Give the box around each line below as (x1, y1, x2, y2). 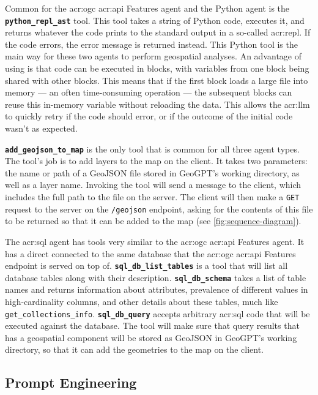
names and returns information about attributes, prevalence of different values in (5, 283, 308, 296)
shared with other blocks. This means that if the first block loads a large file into (5, 73, 308, 86)
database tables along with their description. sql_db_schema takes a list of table (5, 271, 306, 284)
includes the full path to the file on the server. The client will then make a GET (5, 190, 300, 203)
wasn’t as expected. (5, 122, 78, 134)
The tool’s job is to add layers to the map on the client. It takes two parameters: (5, 154, 308, 167)
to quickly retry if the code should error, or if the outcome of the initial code (5, 110, 293, 122)
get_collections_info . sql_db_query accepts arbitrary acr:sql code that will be (5, 307, 310, 320)
